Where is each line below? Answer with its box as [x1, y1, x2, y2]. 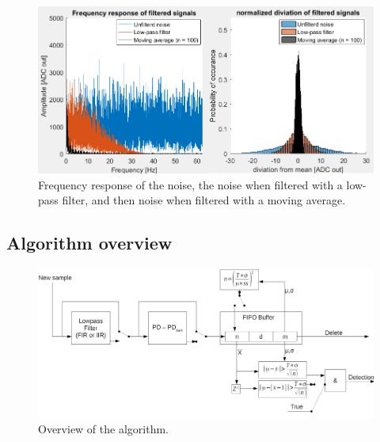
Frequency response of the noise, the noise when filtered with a [38, 176, 343, 192]
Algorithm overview [6, 231, 173, 255]
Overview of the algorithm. [38, 421, 169, 437]
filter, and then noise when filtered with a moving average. [62, 192, 346, 208]
